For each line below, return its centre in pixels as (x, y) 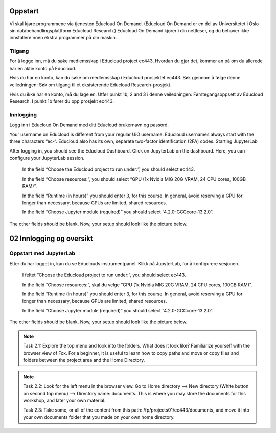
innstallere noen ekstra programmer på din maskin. (63, 38)
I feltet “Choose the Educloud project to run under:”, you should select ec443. (104, 275)
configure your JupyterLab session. (47, 158)
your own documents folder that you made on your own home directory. (99, 417)
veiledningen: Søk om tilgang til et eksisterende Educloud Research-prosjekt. (90, 85)
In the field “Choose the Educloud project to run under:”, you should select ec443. (109, 169)
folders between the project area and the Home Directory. (84, 360)
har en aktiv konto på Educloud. (43, 68)
